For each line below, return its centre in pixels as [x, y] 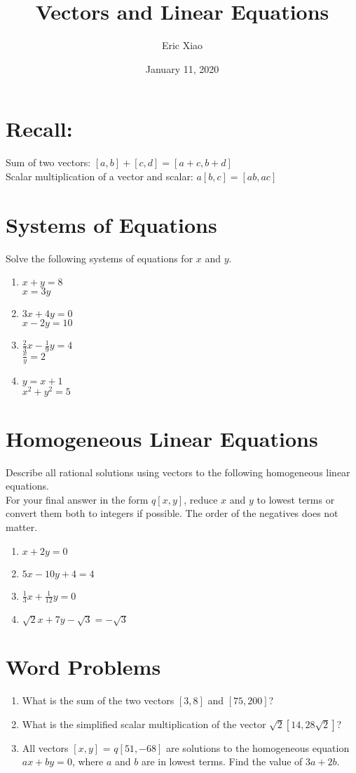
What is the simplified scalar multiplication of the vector [144, 724]
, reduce [201, 499]
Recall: [39, 129]
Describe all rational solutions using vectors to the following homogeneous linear [178, 472]
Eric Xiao [182, 45]
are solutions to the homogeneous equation [258, 747]
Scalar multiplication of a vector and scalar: [100, 176]
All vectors [45, 747]
